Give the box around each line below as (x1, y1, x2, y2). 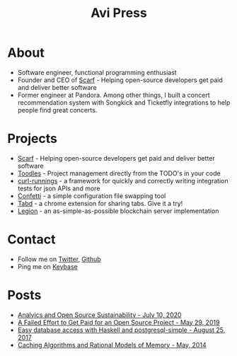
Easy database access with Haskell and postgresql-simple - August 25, (17, 326, 226, 334)
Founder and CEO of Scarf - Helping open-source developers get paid (17, 76, 223, 84)
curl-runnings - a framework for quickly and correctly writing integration (17, 176, 229, 185)
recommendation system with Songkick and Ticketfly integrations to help (17, 98, 231, 107)
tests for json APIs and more (17, 184, 100, 193)
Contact (7, 231, 56, 248)
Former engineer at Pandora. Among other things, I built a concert (17, 91, 210, 99)
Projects (7, 131, 58, 147)
